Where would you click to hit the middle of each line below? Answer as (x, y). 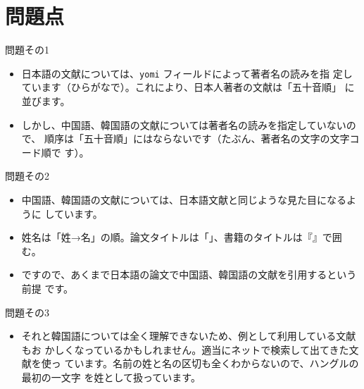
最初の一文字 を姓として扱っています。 (111, 377)
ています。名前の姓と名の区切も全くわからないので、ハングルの (212, 363)
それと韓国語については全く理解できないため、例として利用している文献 (189, 336)
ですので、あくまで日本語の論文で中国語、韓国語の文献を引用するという (189, 274)
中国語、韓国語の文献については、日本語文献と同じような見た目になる (184, 199)
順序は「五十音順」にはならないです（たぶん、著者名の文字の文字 (197, 138)
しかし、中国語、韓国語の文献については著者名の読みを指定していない (184, 124)
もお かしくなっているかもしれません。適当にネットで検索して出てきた (185, 349)
